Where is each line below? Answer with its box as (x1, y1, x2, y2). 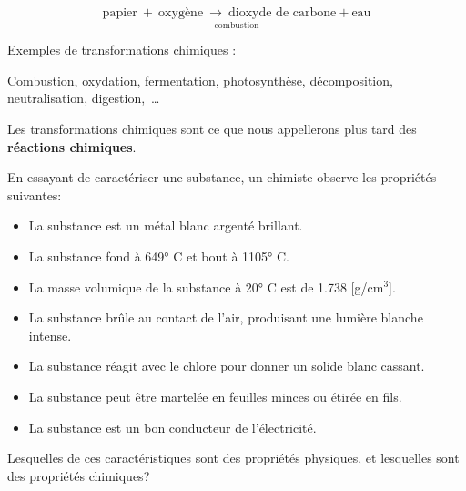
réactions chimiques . (7, 137, 137, 156)
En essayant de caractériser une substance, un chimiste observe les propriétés (7, 168, 437, 187)
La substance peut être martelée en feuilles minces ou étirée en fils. (28, 386, 402, 405)
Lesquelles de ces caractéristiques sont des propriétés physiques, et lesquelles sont (7, 448, 460, 467)
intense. (28, 325, 72, 344)
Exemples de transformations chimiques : (7, 40, 237, 59)
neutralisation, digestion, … (7, 88, 160, 107)
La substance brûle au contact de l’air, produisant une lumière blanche (28, 308, 423, 327)
